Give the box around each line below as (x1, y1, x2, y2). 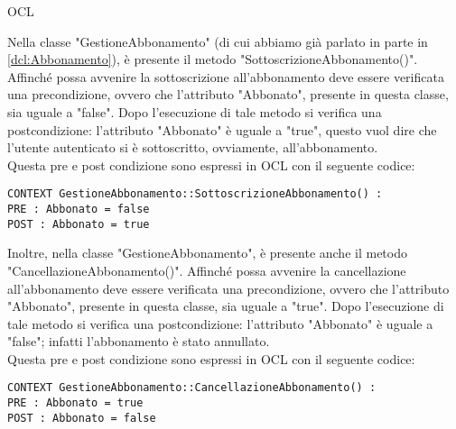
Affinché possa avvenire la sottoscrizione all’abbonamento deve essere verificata (7, 67, 444, 86)
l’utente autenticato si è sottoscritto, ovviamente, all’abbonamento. (7, 138, 378, 157)
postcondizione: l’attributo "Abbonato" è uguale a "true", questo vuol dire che (7, 120, 437, 139)
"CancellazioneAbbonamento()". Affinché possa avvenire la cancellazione (7, 260, 406, 279)
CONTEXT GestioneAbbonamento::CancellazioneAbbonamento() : (7, 381, 377, 395)
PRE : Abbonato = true (7, 397, 144, 410)
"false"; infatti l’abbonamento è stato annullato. (7, 332, 270, 351)
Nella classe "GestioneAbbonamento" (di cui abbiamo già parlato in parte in (7, 32, 428, 50)
